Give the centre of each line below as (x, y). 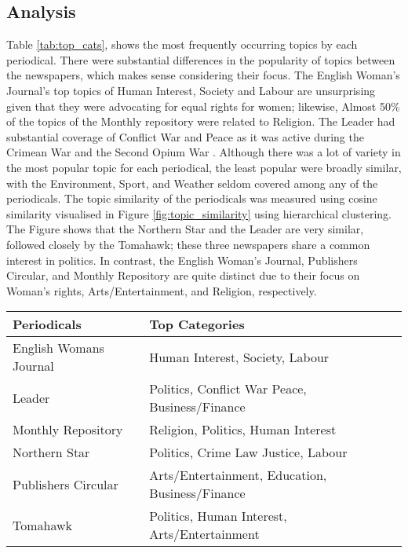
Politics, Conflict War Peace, (228, 389)
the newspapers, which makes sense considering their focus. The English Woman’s (203, 75)
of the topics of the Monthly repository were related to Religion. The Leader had (201, 121)
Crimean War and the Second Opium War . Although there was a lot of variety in (204, 152)
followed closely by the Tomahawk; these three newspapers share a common (188, 244)
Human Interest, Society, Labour (239, 357)
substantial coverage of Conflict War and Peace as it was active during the (185, 136)
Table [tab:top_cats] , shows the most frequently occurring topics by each (182, 44)
